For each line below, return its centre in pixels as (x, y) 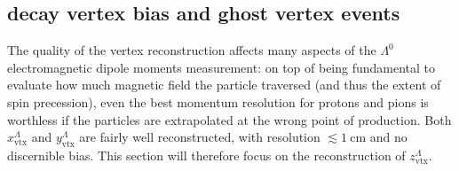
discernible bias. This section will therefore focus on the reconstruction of (206, 155)
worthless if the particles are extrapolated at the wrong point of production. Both (229, 119)
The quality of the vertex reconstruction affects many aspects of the (192, 50)
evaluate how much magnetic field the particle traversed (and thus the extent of (224, 85)
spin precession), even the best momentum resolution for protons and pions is (218, 101)
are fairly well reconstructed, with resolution (200, 137)
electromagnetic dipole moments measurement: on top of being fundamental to (222, 67)
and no (388, 137)
